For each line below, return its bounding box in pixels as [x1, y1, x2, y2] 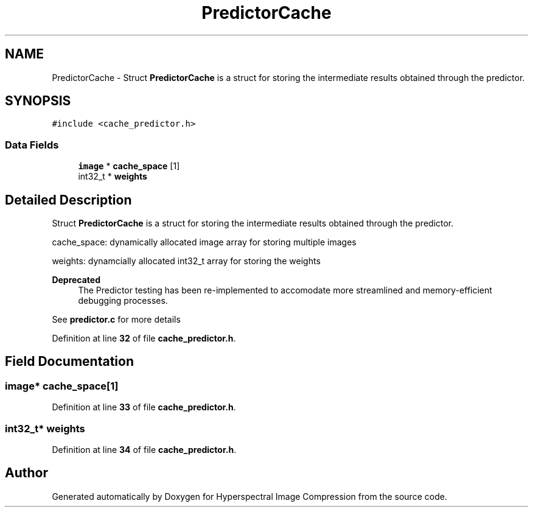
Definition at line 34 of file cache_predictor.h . [52, 444, 237, 455]
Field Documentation [5, 354, 134, 370]
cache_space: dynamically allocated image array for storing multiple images [52, 237, 357, 248]
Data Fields [5, 138, 59, 151]
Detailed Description [5, 192, 132, 208]
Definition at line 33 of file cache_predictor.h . [52, 402, 236, 413]
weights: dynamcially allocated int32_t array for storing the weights [52, 256, 321, 267]
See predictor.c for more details [52, 314, 181, 325]
